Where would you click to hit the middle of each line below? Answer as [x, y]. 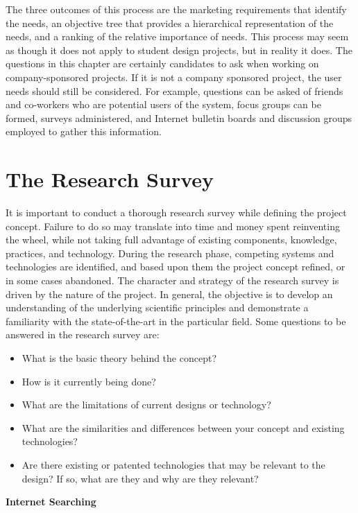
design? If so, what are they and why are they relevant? [140, 478]
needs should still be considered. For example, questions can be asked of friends [174, 90]
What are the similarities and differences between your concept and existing [183, 427]
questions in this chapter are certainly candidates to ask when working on [162, 63]
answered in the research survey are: [83, 334]
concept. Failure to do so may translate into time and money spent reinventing [173, 226]
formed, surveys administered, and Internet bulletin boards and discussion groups [179, 118]
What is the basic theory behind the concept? [119, 358]
